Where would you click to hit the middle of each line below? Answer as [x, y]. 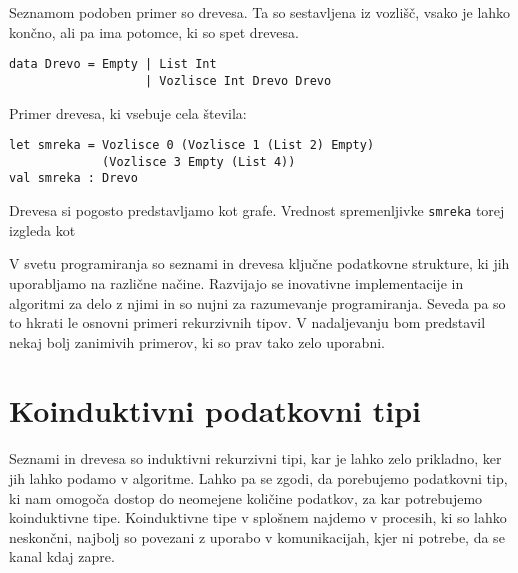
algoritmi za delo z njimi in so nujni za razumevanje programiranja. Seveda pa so [257, 302]
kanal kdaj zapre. [62, 556]
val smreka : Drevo [73, 178]
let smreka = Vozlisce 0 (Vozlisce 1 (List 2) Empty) [192, 145]
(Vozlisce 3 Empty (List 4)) [199, 161]
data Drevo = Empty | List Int [113, 64]
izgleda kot [42, 229]
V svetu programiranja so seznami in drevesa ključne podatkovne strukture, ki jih [259, 263]
